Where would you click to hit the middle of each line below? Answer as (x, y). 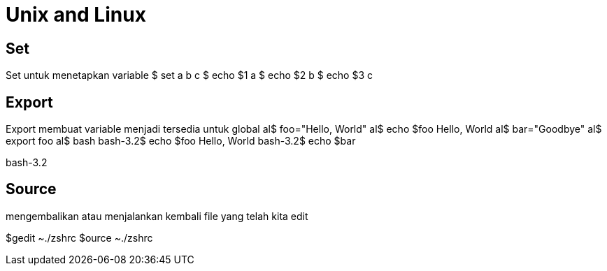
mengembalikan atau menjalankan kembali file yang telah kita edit (157, 216)
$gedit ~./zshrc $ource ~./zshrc (79, 237)
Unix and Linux (76, 15)
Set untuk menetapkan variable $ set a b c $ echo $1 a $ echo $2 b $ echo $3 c (190, 75)
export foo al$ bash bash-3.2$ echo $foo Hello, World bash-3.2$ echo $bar (181, 141)
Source (31, 189)
